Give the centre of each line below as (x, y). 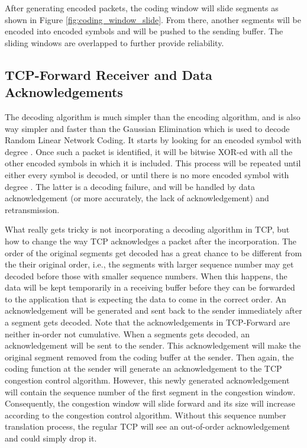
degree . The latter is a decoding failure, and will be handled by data (130, 186)
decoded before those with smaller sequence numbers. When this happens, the (146, 275)
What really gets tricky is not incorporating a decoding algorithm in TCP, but (147, 229)
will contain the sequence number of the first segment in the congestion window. (150, 391)
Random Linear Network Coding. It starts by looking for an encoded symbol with (153, 140)
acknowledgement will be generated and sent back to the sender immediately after (153, 310)
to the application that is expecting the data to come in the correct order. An (146, 299)
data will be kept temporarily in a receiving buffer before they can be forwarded (150, 287)
